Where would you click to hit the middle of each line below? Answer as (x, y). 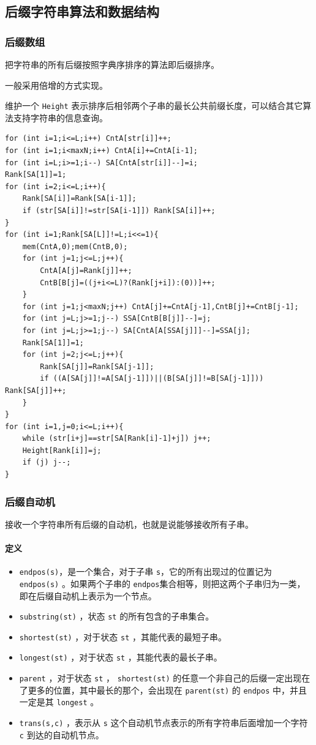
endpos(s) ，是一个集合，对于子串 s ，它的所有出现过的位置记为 (146, 571)
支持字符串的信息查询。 (60, 117)
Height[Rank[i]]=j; (62, 450)
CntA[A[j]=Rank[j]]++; (86, 270)
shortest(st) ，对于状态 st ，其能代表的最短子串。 (123, 636)
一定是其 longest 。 (59, 702)
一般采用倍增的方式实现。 (56, 85)
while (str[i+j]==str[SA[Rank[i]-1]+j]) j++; (117, 439)
